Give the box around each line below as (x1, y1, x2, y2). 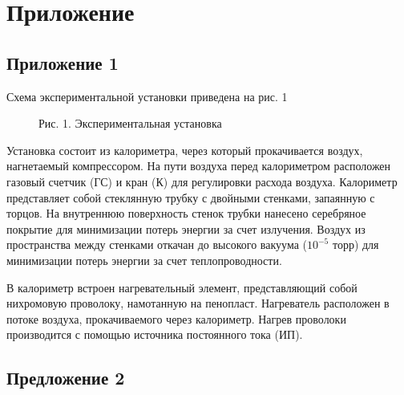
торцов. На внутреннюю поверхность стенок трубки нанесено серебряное (6, 205, 366, 222)
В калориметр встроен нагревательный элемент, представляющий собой (6, 279, 358, 295)
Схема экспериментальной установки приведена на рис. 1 (6, 88, 288, 104)
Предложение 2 (6, 365, 125, 390)
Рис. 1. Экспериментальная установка (38, 115, 222, 132)
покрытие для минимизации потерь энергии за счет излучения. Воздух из (6, 220, 366, 237)
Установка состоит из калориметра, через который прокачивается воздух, (6, 141, 363, 158)
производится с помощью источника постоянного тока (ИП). (6, 326, 303, 343)
